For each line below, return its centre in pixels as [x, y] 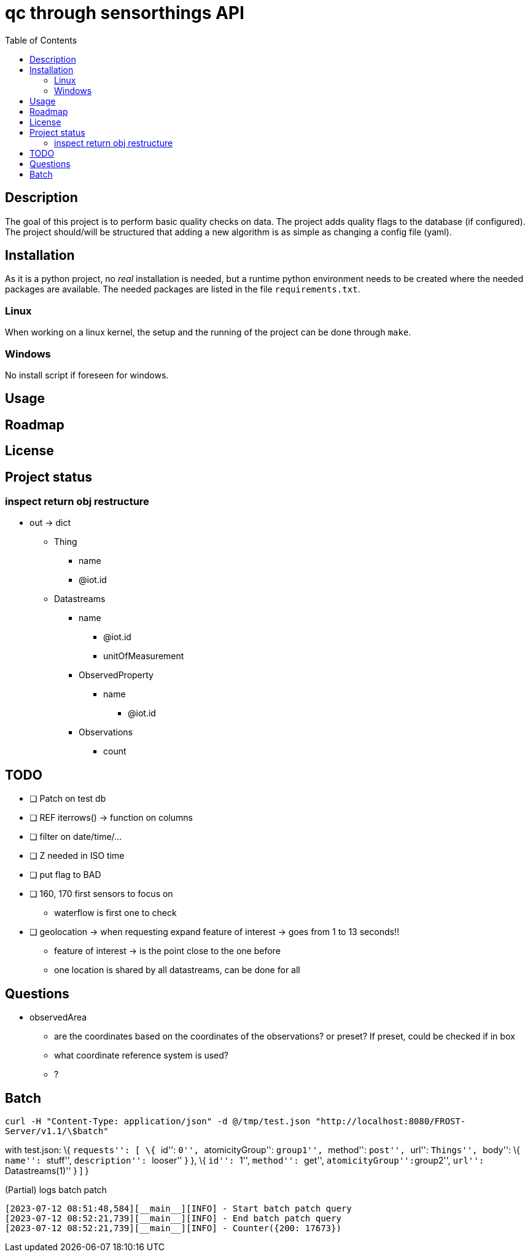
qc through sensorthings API [125, 13]
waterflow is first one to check [115, 913]
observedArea [58, 1017]
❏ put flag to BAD [65, 875]
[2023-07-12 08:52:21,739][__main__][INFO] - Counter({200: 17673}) [173, 1228]
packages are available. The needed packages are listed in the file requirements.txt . [183, 289]
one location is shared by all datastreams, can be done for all [177, 970]
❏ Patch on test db [68, 799]
